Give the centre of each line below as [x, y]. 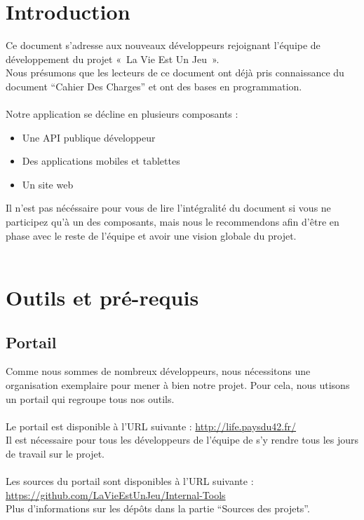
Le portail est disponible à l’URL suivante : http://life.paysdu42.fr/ [151, 426]
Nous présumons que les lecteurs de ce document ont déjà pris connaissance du [175, 73]
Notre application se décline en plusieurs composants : [122, 114]
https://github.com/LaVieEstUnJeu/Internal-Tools [116, 494]
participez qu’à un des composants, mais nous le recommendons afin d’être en [173, 222]
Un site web [48, 184]
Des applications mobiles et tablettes [101, 161]
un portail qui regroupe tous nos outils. [90, 398]
